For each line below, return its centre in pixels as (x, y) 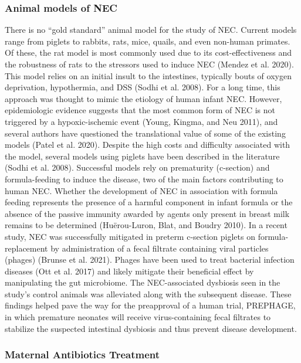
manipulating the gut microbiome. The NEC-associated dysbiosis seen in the (143, 282)
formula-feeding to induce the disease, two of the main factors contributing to (144, 179)
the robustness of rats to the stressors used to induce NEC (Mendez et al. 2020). (149, 64)
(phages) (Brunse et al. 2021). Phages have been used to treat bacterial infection (150, 259)
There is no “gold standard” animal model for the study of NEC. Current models (151, 30)
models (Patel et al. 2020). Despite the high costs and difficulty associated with (148, 145)
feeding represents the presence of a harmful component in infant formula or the (149, 202)
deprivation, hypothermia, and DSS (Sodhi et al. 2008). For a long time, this (143, 87)
